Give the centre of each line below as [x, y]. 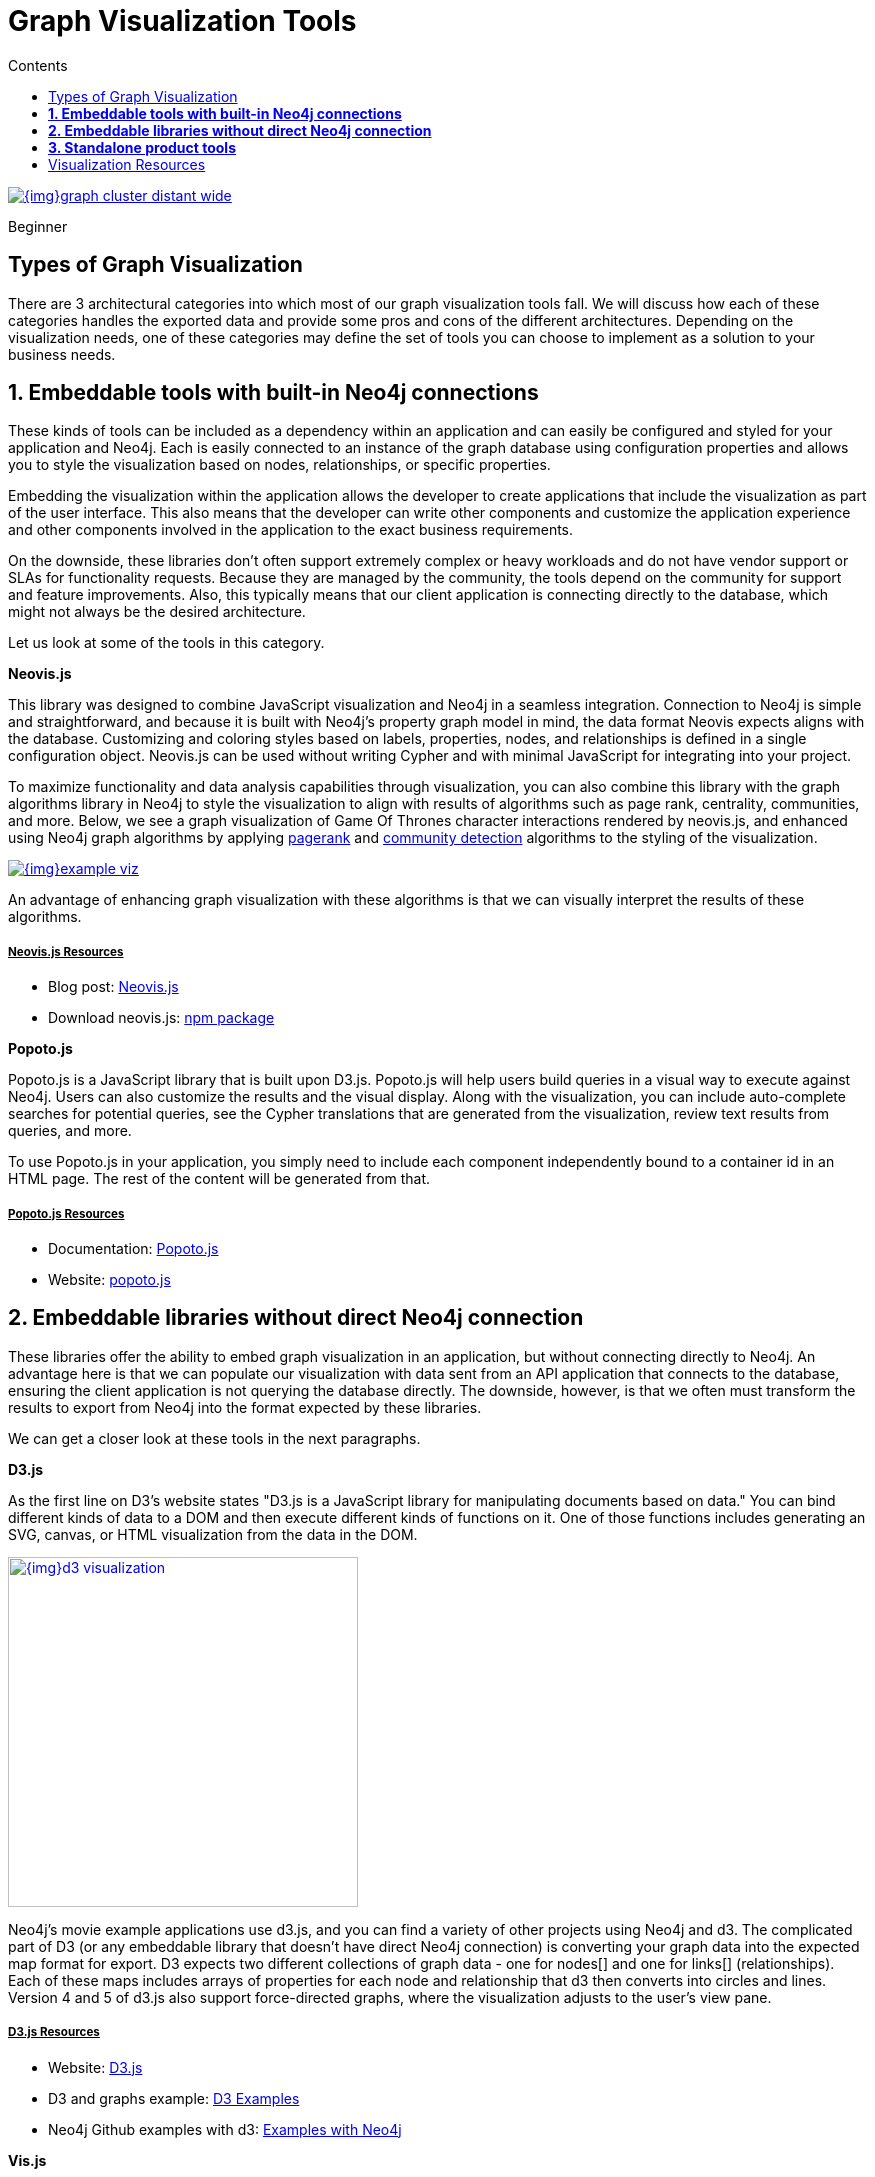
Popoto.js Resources [66, 1213]
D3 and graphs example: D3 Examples [174, 2098]
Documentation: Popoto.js [133, 1248]
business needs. [62, 354]
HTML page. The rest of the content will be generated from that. [219, 1179]
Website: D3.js [95, 2067]
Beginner [38, 226]
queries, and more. [70, 1131]
